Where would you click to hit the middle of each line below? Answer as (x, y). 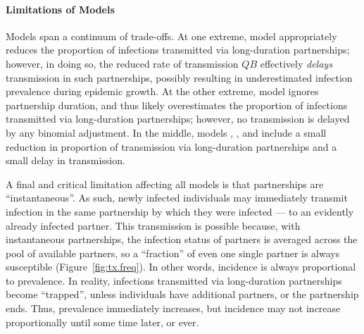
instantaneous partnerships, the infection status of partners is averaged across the (182, 239)
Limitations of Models (60, 9)
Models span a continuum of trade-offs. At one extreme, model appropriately (171, 36)
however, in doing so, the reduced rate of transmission (122, 63)
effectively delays (296, 63)
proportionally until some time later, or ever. (102, 322)
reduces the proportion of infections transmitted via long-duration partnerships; (178, 50)
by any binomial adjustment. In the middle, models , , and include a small (166, 132)
